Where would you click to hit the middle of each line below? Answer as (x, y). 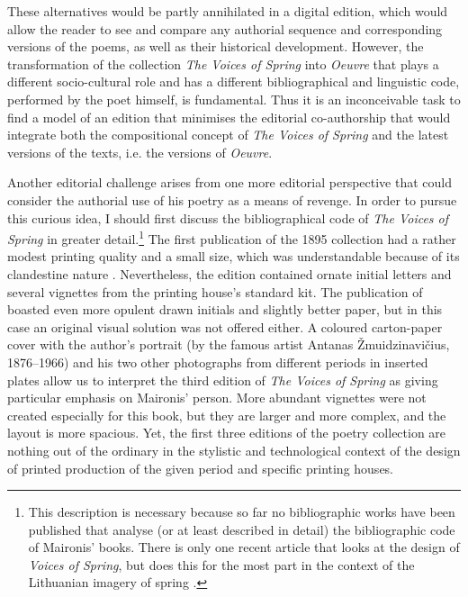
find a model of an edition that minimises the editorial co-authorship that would (229, 117)
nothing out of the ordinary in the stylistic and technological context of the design (234, 450)
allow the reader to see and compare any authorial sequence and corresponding (225, 28)
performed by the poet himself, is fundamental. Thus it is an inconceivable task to (234, 99)
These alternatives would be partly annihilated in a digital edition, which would (228, 11)
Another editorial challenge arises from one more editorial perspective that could (230, 182)
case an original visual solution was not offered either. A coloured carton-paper (225, 326)
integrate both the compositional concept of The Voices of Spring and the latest (228, 135)
